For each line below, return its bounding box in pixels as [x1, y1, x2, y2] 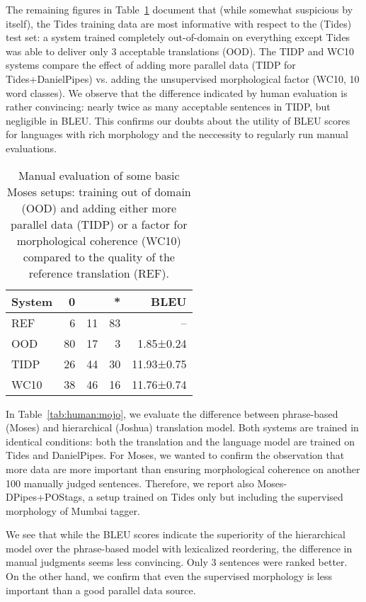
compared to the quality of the [23, 248, 175, 265]
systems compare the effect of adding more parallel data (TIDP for [6, 57, 296, 72]
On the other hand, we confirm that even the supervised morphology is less [6, 569, 332, 584]
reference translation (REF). [28, 264, 169, 281]
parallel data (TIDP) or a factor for [10, 215, 188, 232]
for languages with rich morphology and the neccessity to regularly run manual [6, 127, 348, 142]
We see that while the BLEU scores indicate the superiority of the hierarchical [6, 527, 345, 542]
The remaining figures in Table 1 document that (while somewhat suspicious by [6, 2, 353, 16]
